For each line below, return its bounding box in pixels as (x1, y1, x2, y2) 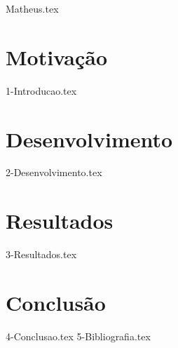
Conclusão (6, 288, 106, 316)
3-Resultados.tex (6, 247, 77, 262)
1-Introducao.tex (6, 83, 77, 98)
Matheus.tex (6, 1, 59, 15)
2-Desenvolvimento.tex (6, 165, 102, 180)
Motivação (6, 42, 108, 71)
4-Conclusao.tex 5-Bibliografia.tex (6, 328, 151, 343)
